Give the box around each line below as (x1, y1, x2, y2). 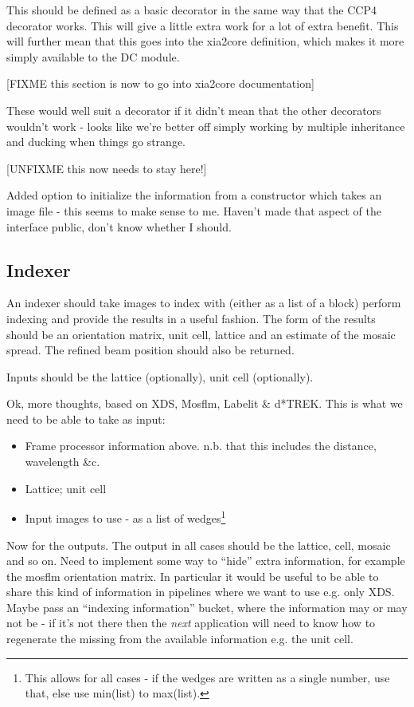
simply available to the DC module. (6, 48, 180, 65)
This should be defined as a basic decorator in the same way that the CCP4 (6, 2, 377, 18)
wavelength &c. (25, 453, 100, 470)
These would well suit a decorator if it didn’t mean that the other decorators (6, 101, 381, 118)
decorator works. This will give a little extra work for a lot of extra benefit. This (6, 17, 399, 34)
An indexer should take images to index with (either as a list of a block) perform (6, 294, 401, 311)
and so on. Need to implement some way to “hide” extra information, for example (6, 552, 405, 569)
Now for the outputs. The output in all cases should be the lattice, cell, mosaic (6, 536, 391, 553)
